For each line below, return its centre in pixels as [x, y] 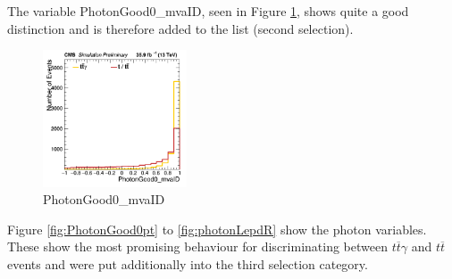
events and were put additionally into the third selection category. [188, 263]
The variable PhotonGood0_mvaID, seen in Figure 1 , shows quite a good [208, 11]
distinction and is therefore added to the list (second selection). [180, 28]
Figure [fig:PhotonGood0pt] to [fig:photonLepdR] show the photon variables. [217, 229]
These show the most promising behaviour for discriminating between [197, 246]
